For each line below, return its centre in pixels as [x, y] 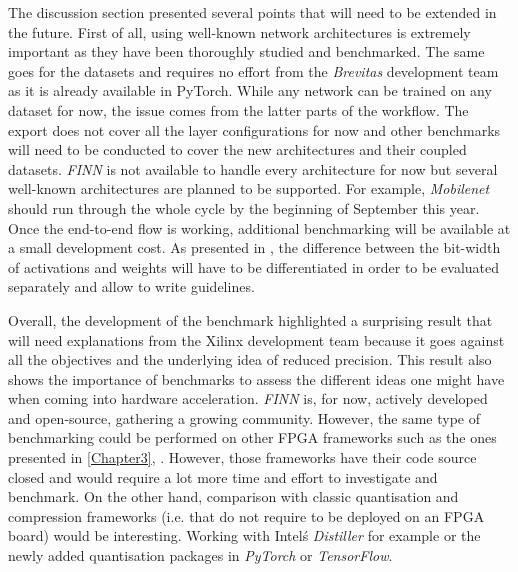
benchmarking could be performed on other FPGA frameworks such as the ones [252, 437]
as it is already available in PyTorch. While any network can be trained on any [250, 90]
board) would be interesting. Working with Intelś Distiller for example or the [244, 535]
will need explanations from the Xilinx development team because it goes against [256, 339]
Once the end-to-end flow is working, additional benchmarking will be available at [259, 227]
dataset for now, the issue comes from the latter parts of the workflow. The [238, 109]
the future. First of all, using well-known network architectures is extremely [239, 31]
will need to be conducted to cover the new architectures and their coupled [237, 149]
